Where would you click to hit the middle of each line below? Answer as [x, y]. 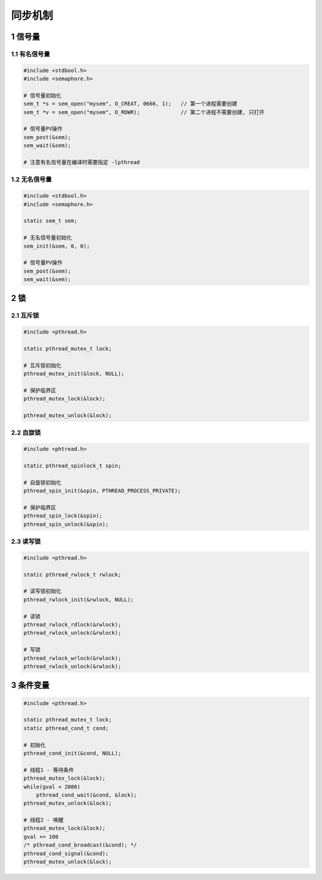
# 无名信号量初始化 [48, 238]
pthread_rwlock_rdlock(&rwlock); [72, 625]
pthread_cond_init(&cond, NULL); [72, 753]
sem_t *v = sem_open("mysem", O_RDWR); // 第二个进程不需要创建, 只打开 [144, 112]
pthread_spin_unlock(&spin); [66, 524]
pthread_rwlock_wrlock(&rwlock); [72, 658]
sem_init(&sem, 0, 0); [57, 246]
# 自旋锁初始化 [43, 482]
